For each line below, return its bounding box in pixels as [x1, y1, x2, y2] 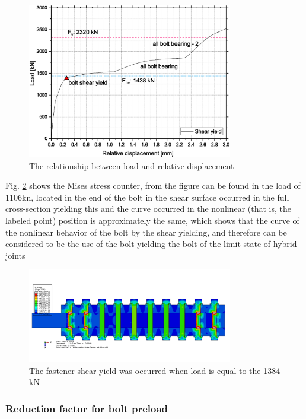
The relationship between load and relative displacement [29, 159, 234, 172]
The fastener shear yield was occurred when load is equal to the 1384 [29, 364, 280, 376]
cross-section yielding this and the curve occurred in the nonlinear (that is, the [5, 202, 292, 215]
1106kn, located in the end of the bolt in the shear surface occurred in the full [5, 191, 289, 203]
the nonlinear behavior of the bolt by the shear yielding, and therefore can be [5, 226, 287, 238]
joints [5, 249, 26, 261]
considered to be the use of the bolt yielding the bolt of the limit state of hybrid [5, 237, 297, 250]
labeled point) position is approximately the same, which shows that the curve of [5, 214, 299, 226]
